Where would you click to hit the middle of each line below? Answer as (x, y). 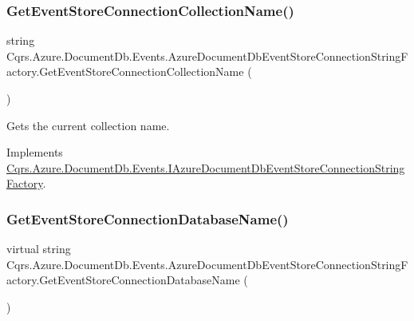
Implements (35, 152)
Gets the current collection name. (88, 125)
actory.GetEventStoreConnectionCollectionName (125, 71)
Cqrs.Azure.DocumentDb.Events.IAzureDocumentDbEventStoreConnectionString (206, 167)
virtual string (39, 249)
